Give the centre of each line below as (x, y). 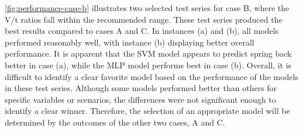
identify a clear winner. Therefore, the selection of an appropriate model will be (147, 111)
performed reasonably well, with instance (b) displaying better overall (130, 42)
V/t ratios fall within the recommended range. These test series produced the (144, 19)
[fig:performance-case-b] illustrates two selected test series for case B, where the (147, 8)
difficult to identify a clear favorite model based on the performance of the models (151, 76)
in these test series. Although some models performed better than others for (141, 88)
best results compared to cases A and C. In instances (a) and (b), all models (142, 31)
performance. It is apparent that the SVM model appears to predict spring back (148, 53)
